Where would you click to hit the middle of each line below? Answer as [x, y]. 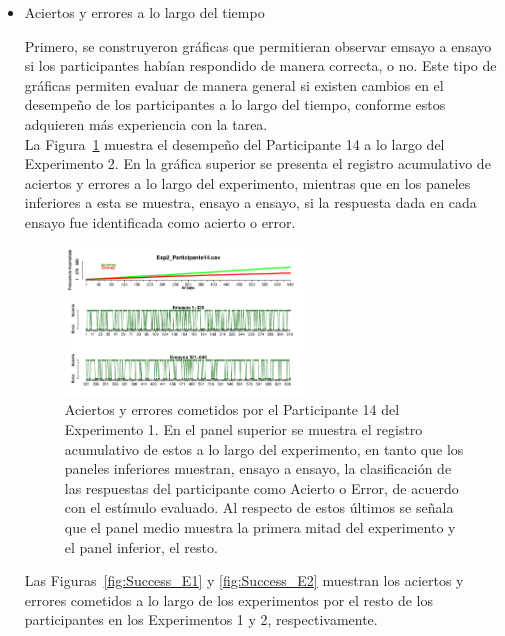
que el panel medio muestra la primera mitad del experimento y [260, 526]
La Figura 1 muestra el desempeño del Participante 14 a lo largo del [234, 143]
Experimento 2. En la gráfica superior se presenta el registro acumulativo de [257, 163]
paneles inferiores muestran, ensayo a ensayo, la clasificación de [258, 468]
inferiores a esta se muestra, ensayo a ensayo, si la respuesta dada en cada [250, 202]
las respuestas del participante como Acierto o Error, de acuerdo [261, 487]
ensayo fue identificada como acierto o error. [160, 221]
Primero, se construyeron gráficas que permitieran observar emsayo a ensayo [258, 45]
